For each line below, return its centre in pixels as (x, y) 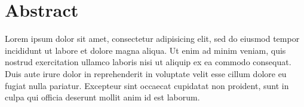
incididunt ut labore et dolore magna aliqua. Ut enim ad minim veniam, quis (145, 50)
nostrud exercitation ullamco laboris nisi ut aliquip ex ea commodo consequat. (148, 62)
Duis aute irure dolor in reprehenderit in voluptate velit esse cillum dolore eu (146, 73)
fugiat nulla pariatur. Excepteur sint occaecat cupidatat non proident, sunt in (147, 85)
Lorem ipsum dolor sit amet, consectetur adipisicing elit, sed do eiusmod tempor (152, 39)
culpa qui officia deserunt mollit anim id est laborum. (102, 97)
